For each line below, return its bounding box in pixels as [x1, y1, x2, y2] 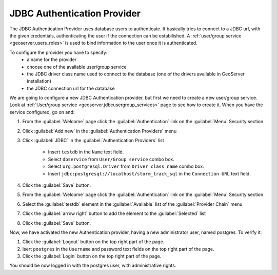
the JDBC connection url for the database [27, 85, 115, 91]
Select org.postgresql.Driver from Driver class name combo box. [48, 163, 205, 169]
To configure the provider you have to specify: [9, 49, 108, 55]
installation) [27, 78, 51, 84]
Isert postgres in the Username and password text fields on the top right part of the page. [22, 246, 215, 252]
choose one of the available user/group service [27, 64, 127, 70]
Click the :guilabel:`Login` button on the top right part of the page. [22, 253, 162, 259]
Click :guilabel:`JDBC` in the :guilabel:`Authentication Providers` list [22, 137, 164, 144]
